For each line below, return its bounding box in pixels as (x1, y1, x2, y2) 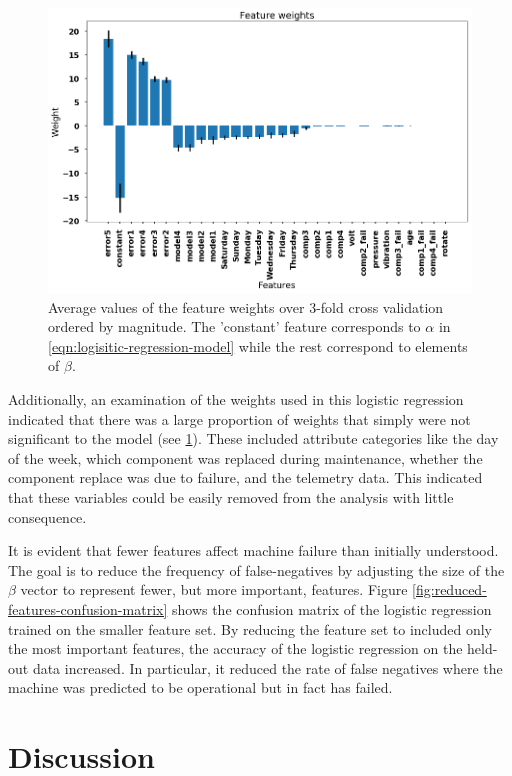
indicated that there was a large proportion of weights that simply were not (8, 408, 471, 429)
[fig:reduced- (412, 579, 487, 600)
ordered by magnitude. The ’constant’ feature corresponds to (48, 316, 421, 337)
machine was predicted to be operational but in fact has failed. (8, 677, 393, 698)
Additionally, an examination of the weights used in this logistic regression (8, 389, 464, 410)
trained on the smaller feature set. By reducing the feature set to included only (8, 618, 493, 639)
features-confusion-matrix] (8, 598, 168, 619)
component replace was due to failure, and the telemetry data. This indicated (8, 467, 483, 488)
